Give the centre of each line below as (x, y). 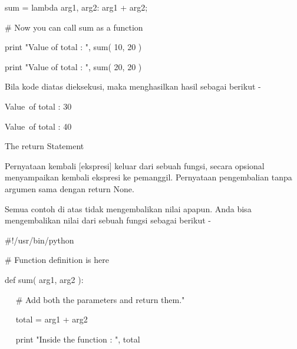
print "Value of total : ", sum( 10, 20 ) (73, 47)
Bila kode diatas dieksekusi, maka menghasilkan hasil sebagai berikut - (133, 86)
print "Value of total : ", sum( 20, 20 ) (73, 66)
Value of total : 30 (38, 106)
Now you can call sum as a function (79, 27)
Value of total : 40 (38, 126)
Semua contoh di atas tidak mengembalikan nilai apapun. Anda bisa (128, 208)
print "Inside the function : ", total (78, 339)
